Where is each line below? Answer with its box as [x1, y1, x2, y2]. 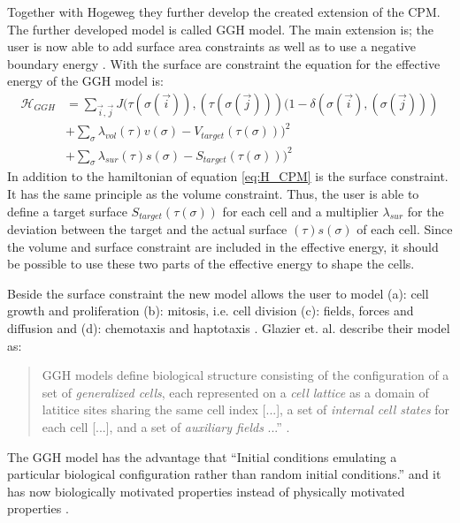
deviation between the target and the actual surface [7, 220, 287, 239]
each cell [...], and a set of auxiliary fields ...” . [42, 417, 290, 436]
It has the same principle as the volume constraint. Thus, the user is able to [7, 185, 419, 202]
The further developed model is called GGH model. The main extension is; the [7, 19, 433, 38]
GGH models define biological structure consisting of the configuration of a [42, 366, 449, 384]
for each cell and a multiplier [222, 201, 379, 220]
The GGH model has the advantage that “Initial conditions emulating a [7, 447, 397, 466]
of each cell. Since [356, 220, 453, 239]
